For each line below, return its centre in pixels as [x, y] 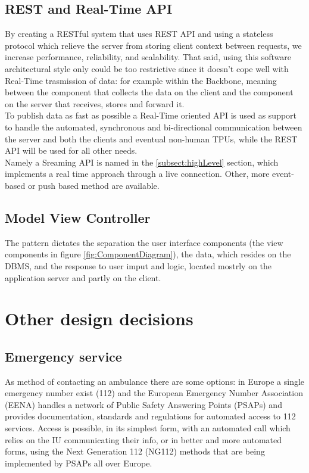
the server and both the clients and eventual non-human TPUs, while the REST [151, 139]
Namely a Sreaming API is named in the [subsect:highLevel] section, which [142, 162]
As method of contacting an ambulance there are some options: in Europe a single [155, 381]
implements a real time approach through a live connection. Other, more [137, 174]
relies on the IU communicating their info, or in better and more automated [143, 439]
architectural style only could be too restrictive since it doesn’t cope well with [147, 68]
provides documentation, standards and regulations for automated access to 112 [150, 416]
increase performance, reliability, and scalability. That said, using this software [148, 57]
